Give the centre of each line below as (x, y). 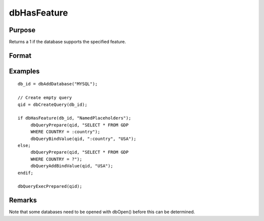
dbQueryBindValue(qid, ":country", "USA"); (83, 139)
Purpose (22, 30)
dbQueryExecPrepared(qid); (50, 186)
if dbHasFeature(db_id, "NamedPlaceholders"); (75, 118)
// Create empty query (45, 98)
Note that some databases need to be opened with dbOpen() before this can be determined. (102, 212)
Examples (24, 71)
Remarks (23, 200)
